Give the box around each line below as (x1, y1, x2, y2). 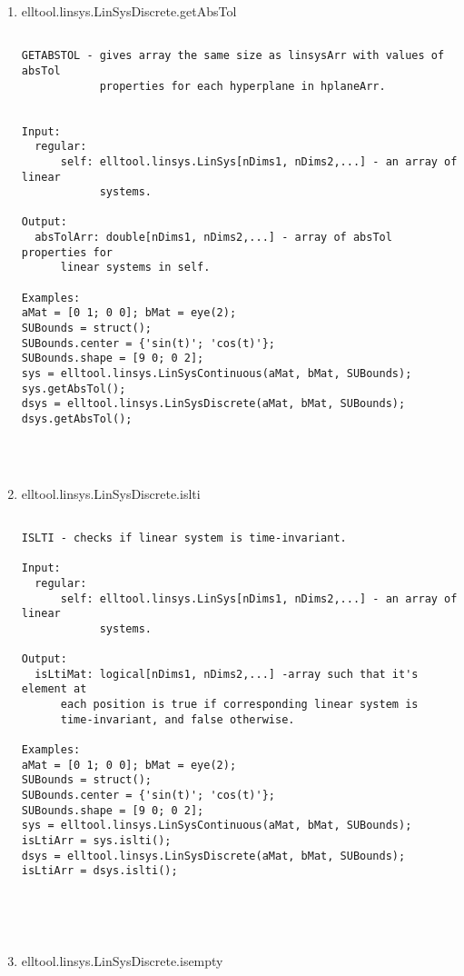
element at (21, 682, 87, 696)
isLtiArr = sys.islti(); (21, 834, 172, 847)
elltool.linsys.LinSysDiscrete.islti (21, 483, 201, 503)
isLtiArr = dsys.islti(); (21, 864, 178, 878)
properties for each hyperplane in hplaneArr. (99, 79, 386, 93)
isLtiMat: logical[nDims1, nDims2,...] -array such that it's (35, 667, 419, 681)
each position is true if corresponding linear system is (60, 698, 419, 712)
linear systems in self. (60, 261, 211, 274)
